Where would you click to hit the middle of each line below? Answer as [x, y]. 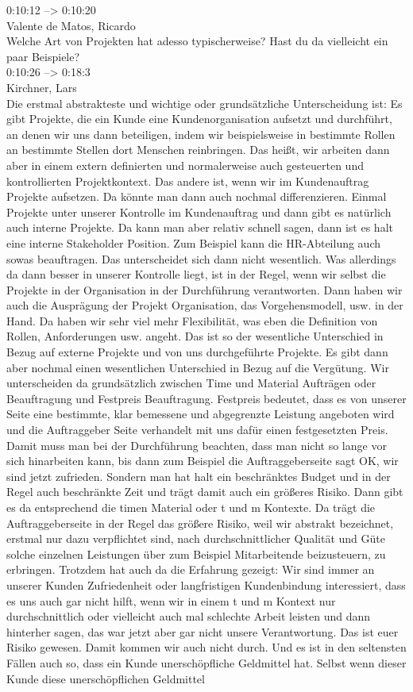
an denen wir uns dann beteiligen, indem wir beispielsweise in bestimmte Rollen [201, 134]
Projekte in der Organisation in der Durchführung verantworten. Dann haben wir [205, 289]
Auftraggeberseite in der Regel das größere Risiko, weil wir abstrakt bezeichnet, [200, 523]
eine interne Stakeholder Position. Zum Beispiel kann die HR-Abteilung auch [194, 242]
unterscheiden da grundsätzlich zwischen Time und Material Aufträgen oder [191, 383]
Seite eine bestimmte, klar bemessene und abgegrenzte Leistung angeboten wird [201, 414]
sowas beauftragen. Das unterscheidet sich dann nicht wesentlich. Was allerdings [201, 258]
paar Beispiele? [43, 56]
